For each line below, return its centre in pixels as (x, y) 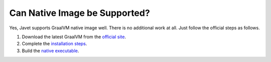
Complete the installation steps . (54, 44)
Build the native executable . (50, 51)
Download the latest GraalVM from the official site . (74, 37)
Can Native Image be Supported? (80, 13)
